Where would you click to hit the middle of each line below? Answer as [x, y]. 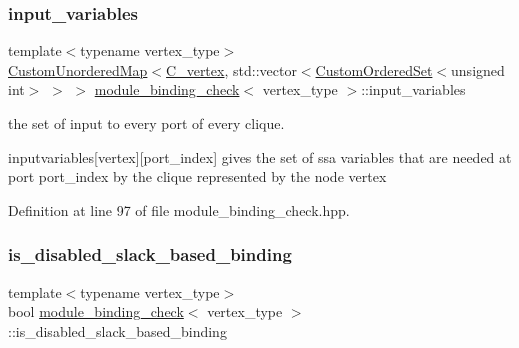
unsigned [478, 69]
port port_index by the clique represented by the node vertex [197, 176]
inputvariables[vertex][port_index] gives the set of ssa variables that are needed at [260, 156]
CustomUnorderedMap [78, 69]
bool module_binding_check [96, 311]
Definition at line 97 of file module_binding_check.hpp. [179, 209]
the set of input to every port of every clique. [146, 123]
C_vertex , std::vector [231, 69]
